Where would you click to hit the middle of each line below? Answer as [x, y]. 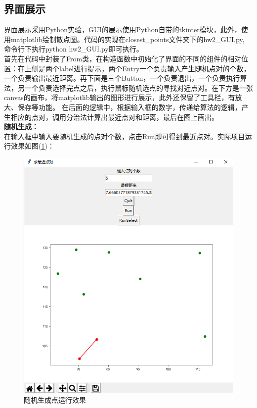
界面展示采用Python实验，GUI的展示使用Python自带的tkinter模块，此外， [123, 29]
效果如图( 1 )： [32, 146]
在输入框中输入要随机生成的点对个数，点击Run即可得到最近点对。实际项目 [125, 136]
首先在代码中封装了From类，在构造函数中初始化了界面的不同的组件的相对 [123, 58]
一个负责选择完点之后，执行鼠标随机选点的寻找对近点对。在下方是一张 [139, 87]
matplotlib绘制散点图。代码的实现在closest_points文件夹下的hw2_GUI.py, [128, 39]
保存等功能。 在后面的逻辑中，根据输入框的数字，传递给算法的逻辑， [129, 107]
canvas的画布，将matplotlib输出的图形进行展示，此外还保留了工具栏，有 [120, 97]
